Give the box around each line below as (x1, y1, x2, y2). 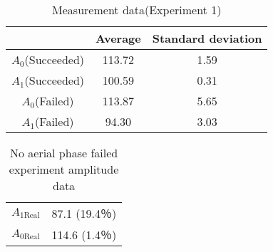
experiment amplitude (9, 161, 119, 177)
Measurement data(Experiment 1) (52, 1, 222, 18)
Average (96, 30, 141, 46)
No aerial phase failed (9, 145, 118, 161)
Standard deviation (152, 30, 262, 46)
